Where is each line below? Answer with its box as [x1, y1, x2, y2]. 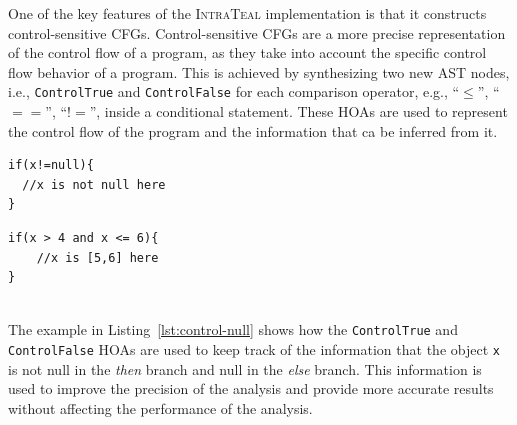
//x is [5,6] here [36, 250, 159, 265]
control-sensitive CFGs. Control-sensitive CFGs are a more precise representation [8, 22, 506, 43]
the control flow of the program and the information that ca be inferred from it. [8, 120, 498, 141]
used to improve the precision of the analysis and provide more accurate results [8, 378, 494, 399]
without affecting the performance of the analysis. [8, 397, 313, 418]
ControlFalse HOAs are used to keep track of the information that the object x [8, 339, 500, 360]
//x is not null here [22, 177, 166, 192]
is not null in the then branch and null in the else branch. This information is [8, 358, 482, 379]
